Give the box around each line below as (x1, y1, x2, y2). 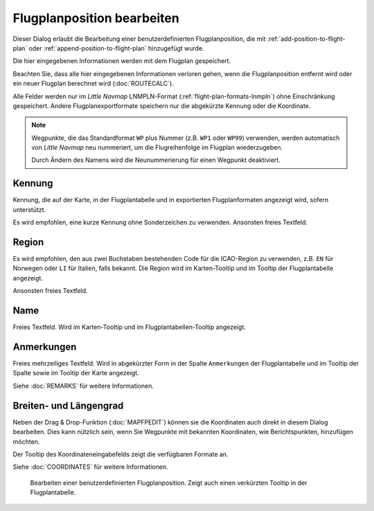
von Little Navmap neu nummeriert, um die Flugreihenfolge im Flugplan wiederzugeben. (31, 143, 283, 152)
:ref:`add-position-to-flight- (267, 35, 346, 43)
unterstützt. (12, 205, 46, 214)
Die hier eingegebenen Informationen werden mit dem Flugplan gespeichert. (12, 57, 231, 65)
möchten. (12, 437, 40, 446)
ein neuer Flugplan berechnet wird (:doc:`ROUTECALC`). (12, 80, 175, 88)
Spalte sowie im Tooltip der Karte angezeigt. (12, 369, 139, 377)
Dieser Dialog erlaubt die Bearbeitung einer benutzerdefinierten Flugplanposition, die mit (12, 35, 266, 43)
